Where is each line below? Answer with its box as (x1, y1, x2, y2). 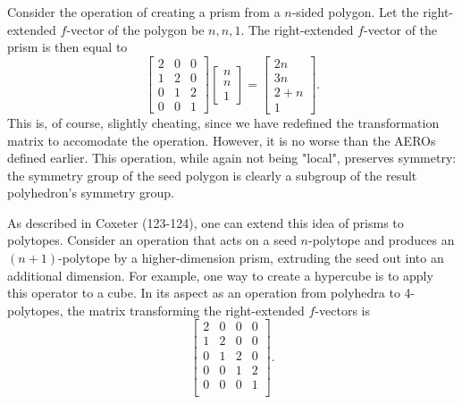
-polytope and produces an (308, 231, 455, 249)
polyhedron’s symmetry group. (7, 183, 174, 202)
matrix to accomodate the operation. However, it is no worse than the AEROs (7, 130, 436, 149)
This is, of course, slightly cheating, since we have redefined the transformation (7, 113, 440, 131)
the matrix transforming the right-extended (67, 300, 305, 319)
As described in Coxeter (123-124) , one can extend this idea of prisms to (7, 213, 404, 231)
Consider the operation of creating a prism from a (7, 3, 281, 21)
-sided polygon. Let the (291, 3, 419, 21)
